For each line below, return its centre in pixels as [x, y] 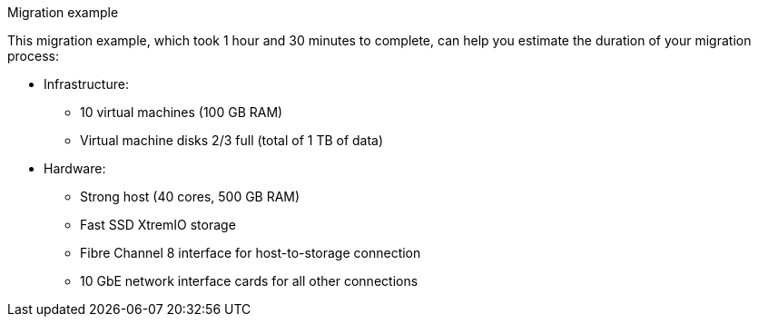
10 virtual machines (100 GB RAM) [182, 112]
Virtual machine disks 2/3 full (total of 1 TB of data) [232, 140]
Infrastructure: [86, 84]
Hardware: [75, 168]
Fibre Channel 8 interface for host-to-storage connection [251, 253]
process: [33, 56]
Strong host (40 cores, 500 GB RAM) [190, 196]
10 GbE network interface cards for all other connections [249, 281]
